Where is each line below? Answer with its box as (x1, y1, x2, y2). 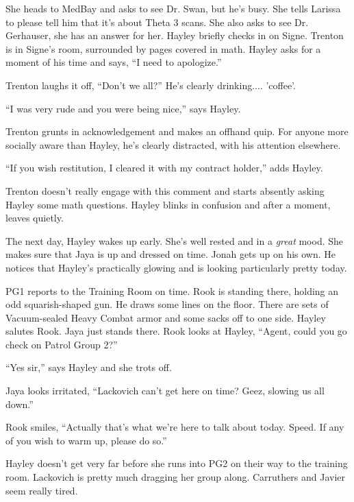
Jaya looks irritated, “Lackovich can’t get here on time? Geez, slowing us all (5, 383, 325, 398)
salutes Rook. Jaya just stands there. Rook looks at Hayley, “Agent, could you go (5, 324, 347, 338)
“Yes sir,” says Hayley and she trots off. (5, 360, 172, 374)
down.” (5, 396, 34, 411)
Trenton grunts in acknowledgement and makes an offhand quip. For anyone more (5, 124, 349, 139)
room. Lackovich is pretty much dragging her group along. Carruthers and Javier (5, 470, 345, 484)
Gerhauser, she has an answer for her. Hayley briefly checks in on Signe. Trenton (5, 28, 344, 43)
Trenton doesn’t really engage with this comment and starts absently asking (5, 183, 325, 198)
